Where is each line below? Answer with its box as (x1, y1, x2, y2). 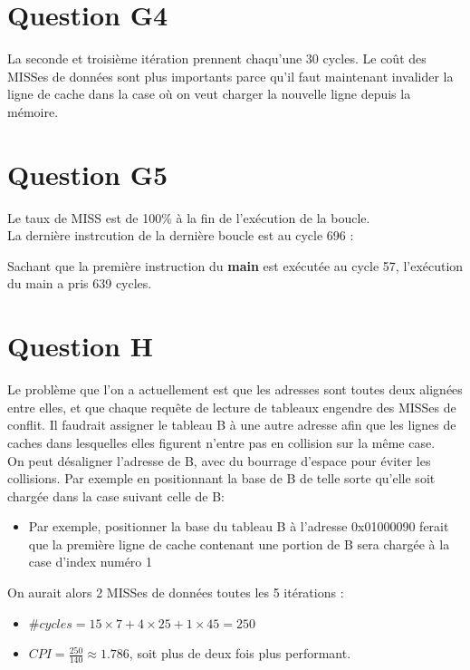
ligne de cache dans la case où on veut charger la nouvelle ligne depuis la (7, 84, 411, 103)
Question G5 (7, 155, 168, 192)
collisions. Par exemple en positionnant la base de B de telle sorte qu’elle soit (7, 469, 436, 488)
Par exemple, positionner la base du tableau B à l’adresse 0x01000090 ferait (28, 517, 449, 536)
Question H (7, 327, 153, 364)
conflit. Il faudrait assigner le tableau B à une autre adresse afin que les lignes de (7, 415, 456, 434)
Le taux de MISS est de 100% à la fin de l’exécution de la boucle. (7, 208, 370, 227)
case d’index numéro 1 (28, 552, 153, 571)
